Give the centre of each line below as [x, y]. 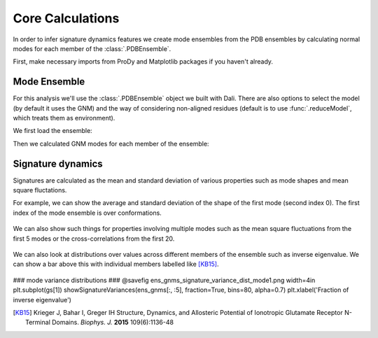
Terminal [38, 323]
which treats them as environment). [64, 118]
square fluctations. [40, 190]
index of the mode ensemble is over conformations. [87, 213]
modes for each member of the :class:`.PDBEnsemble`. [92, 48]
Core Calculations [66, 18]
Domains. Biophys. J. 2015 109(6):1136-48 [113, 323]
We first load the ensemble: [52, 131]
